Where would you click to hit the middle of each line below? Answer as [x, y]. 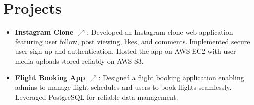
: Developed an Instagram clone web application [160, 32]
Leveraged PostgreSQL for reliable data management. [96, 96]
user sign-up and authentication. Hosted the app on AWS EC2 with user [126, 51]
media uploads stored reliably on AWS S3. [79, 60]
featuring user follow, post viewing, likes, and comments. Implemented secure [132, 41]
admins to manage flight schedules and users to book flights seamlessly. [123, 87]
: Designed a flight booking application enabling [171, 77]
